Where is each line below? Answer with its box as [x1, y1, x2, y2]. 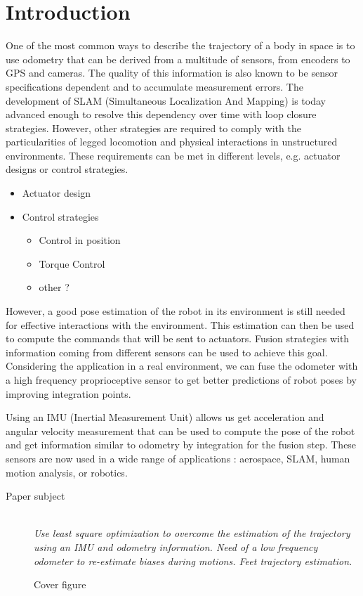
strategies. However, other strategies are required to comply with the [6, 120, 301, 135]
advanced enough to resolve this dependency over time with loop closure [6, 107, 317, 122]
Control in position [39, 233, 121, 247]
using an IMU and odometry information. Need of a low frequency [34, 539, 318, 554]
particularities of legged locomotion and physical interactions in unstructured [6, 134, 338, 149]
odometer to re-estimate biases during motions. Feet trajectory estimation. [34, 553, 352, 568]
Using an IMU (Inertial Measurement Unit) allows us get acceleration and [6, 410, 324, 425]
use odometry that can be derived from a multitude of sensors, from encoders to [6, 51, 350, 66]
